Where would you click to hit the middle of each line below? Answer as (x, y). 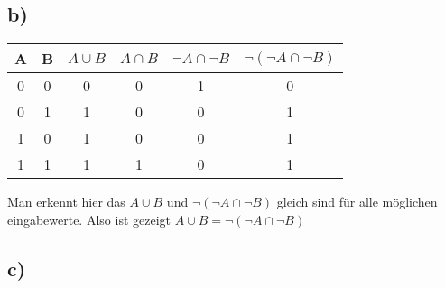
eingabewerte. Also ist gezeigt (89, 219)
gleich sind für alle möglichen (357, 202)
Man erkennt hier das (66, 202)
